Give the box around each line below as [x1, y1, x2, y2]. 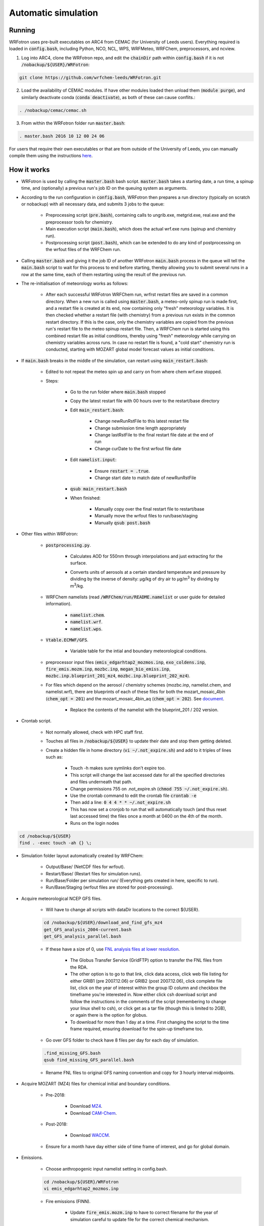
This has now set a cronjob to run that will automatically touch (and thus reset [70, 806, 227, 812]
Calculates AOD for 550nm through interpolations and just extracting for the [70, 553, 223, 559]
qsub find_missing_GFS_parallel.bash [44, 1057, 134, 1063]
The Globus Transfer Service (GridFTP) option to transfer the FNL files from [70, 957, 222, 963]
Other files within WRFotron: [21, 531, 78, 537]
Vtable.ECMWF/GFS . [45, 637, 88, 642]
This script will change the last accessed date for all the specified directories [70, 772, 225, 778]
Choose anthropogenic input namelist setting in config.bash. [45, 1166, 168, 1172]
